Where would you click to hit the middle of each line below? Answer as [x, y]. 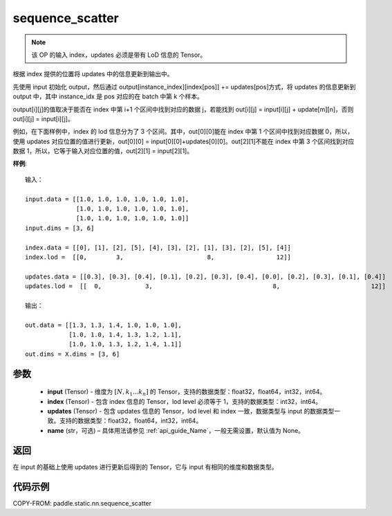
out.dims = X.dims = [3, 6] [73, 354]
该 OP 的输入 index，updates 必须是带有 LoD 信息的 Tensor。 [119, 55]
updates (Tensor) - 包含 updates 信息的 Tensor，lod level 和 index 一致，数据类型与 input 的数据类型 [191, 411]
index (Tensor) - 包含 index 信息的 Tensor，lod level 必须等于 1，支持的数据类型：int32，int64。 [185, 401]
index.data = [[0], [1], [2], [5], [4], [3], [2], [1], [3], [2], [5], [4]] [158, 247]
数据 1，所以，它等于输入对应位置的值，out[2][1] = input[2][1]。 [103, 151]
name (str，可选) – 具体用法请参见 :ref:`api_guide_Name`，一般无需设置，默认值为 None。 [176, 430]
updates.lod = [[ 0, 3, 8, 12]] [206, 286]
